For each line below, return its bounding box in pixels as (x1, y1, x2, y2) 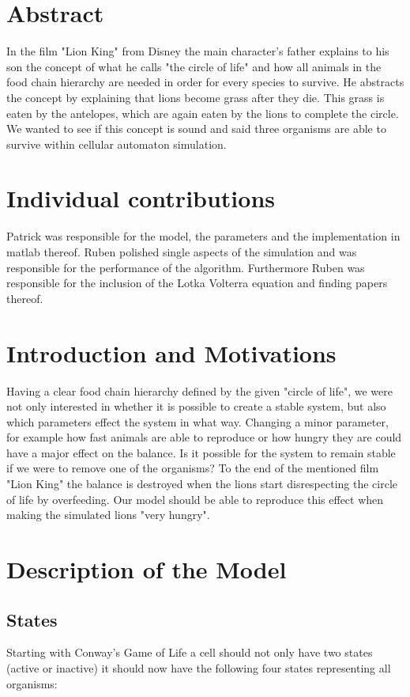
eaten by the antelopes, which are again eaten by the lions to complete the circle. (6, 104, 399, 121)
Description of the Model (6, 553, 287, 585)
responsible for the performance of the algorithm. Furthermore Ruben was (6, 259, 365, 275)
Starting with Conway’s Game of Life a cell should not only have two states (6, 644, 373, 661)
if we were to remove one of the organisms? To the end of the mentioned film (6, 460, 379, 476)
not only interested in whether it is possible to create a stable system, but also (6, 398, 386, 415)
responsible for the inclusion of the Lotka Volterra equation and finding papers (6, 275, 388, 291)
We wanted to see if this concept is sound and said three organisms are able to (6, 120, 386, 137)
